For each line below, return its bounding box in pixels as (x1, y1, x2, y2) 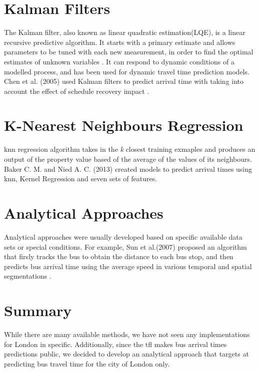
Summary (4, 300, 72, 321)
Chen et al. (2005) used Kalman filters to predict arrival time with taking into (4, 76, 244, 86)
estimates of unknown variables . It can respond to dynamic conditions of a (4, 56, 234, 66)
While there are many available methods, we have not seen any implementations (4, 329, 250, 339)
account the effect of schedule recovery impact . (4, 85, 149, 96)
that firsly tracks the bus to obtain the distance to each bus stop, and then (4, 251, 233, 262)
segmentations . (4, 271, 51, 281)
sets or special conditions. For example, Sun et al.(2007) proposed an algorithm (4, 241, 247, 252)
